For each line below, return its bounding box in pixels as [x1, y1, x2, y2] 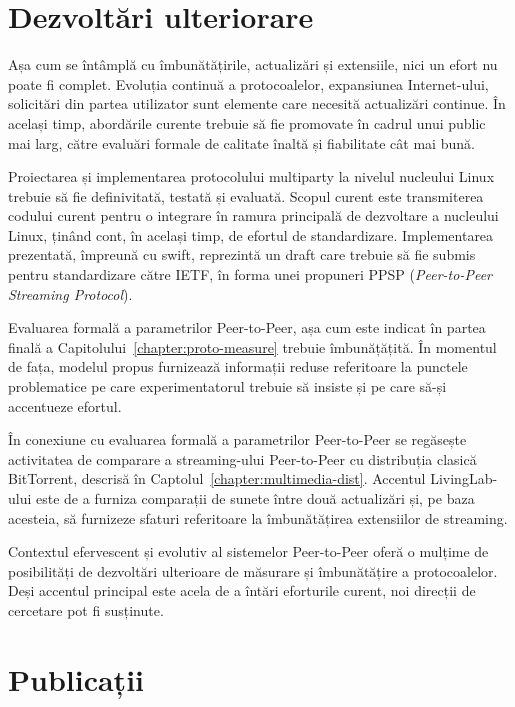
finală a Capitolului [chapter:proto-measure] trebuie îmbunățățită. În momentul [8, 336, 497, 357]
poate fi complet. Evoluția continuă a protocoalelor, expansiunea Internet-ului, [8, 73, 489, 94]
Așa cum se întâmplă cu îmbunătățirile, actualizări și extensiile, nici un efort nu [8, 54, 498, 75]
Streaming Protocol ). [8, 283, 133, 304]
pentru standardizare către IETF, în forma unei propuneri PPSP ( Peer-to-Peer [8, 264, 492, 285]
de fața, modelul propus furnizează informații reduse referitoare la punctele [8, 356, 468, 377]
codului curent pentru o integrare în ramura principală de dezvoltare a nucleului [8, 205, 499, 226]
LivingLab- [430, 468, 498, 489]
